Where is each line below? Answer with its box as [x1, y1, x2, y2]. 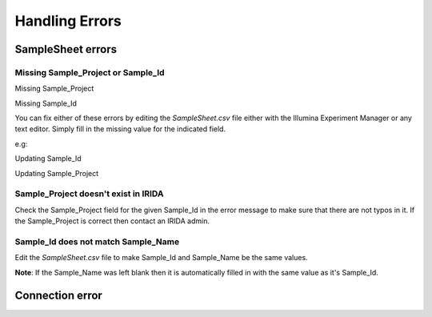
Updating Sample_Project [14, 168, 99, 178]
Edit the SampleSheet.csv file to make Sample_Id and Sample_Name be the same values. [14, 253, 308, 263]
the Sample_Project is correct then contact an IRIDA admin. [14, 216, 210, 226]
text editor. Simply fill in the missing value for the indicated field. [14, 124, 226, 134]
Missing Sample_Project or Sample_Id [14, 66, 165, 78]
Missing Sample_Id [14, 98, 78, 108]
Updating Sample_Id [14, 154, 82, 163]
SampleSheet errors [14, 42, 118, 56]
